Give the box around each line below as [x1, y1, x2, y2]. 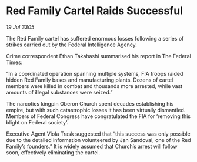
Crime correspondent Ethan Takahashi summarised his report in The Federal [6, 52, 191, 59]
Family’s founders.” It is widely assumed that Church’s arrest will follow [6, 143, 178, 150]
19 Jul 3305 [6, 23, 35, 31]
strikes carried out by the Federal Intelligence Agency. [6, 41, 137, 48]
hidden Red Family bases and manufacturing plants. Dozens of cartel [6, 76, 173, 83]
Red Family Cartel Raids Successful [6, 4, 183, 18]
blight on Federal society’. [6, 119, 69, 126]
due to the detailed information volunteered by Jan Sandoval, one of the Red [6, 136, 191, 143]
